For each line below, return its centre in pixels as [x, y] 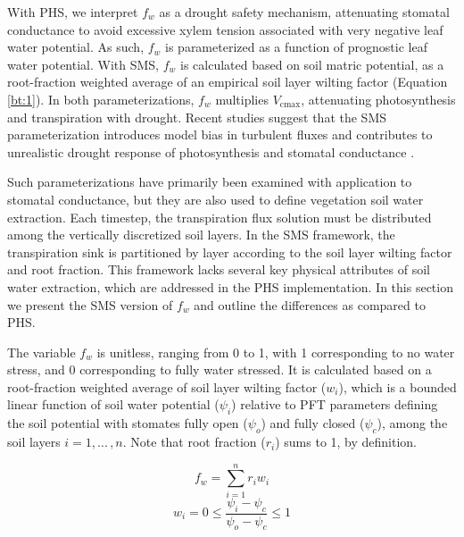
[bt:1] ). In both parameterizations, [101, 99]
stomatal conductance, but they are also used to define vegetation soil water [215, 199]
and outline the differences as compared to [310, 304]
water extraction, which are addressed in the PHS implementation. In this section [230, 286]
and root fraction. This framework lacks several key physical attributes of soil [219, 269]
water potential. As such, [76, 47]
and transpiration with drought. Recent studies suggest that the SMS [197, 117]
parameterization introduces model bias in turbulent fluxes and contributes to [220, 134]
